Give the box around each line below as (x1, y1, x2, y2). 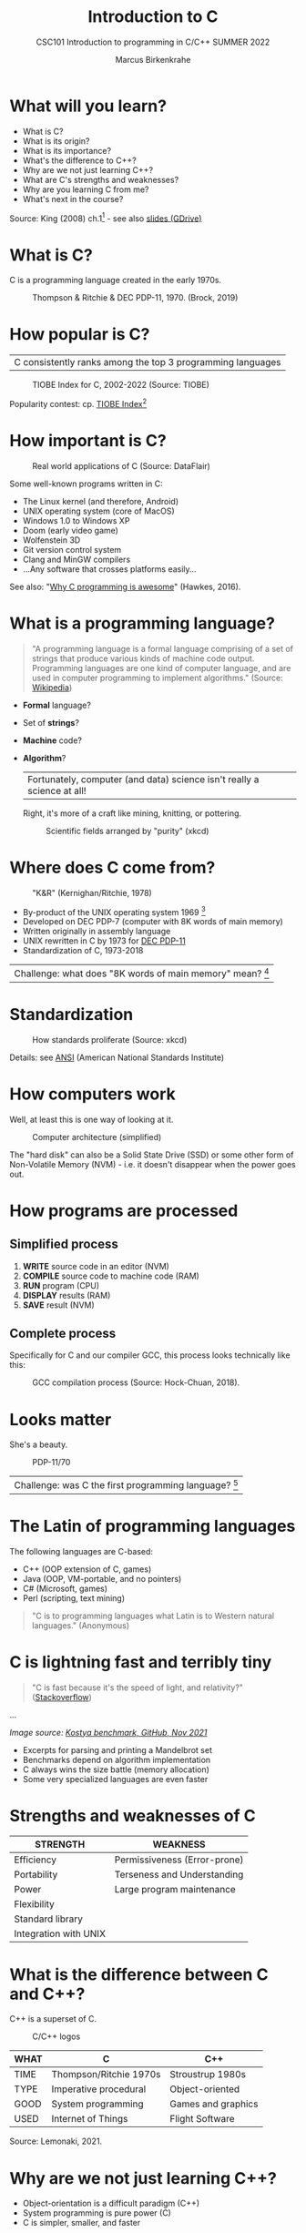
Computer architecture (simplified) (32, 1131, 162, 1142)
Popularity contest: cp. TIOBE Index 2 (9, 397, 148, 409)
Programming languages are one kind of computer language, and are (31, 662, 291, 673)
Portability (14, 1869, 58, 1881)
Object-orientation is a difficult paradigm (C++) (22, 2197, 200, 2209)
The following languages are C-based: (9, 1545, 153, 1556)
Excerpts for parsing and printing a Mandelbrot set (22, 1744, 212, 1755)
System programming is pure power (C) (22, 2208, 171, 2218)
